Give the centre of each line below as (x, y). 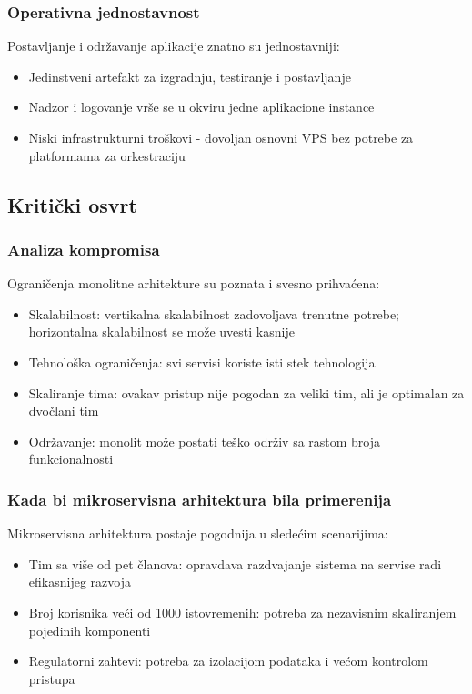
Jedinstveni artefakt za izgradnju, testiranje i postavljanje (190, 76)
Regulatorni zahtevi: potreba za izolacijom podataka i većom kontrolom (228, 661)
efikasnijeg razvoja (80, 582)
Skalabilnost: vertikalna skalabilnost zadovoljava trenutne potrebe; (214, 313)
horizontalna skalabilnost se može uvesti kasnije (161, 332)
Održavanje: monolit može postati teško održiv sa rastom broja (205, 441)
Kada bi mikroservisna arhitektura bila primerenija (200, 499)
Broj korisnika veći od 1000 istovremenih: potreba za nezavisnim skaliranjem (242, 612)
